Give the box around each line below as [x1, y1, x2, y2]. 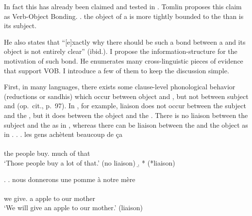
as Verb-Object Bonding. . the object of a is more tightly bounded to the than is [4, 11, 244, 21]
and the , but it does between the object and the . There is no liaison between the [4, 110, 248, 120]
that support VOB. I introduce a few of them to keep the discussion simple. [4, 65, 229, 75]
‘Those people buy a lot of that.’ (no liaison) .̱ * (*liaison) [4, 157, 175, 167]
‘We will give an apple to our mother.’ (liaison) [4, 202, 143, 213]
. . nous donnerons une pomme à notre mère [4, 174, 135, 184]
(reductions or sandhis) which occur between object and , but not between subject [4, 91, 249, 101]
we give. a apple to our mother [4, 193, 95, 203]
